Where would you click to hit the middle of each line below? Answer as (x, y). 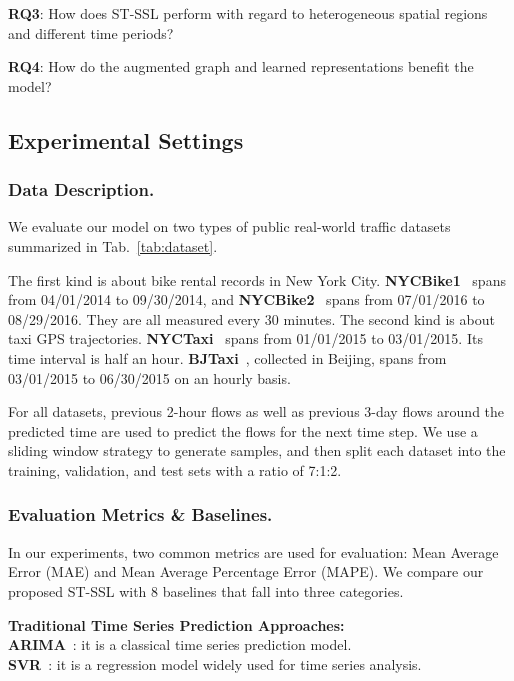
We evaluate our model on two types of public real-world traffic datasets (229, 226)
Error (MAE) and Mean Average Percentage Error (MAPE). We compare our (246, 571)
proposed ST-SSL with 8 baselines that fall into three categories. (206, 590)
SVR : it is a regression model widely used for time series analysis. (215, 663)
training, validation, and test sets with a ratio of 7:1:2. (175, 469)
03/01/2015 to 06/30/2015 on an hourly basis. (149, 377)
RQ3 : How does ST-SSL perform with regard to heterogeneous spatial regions (248, 13)
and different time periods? (91, 32)
